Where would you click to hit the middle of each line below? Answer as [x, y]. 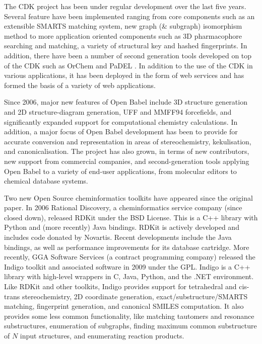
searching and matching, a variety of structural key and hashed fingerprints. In [126, 46]
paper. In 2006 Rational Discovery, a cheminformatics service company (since [123, 207]
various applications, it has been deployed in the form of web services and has [124, 75]
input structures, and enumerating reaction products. [102, 335]
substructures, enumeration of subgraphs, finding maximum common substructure [130, 326]
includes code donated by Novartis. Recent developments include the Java [118, 237]
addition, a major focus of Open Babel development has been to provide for [121, 132]
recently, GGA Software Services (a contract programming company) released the [130, 257]
